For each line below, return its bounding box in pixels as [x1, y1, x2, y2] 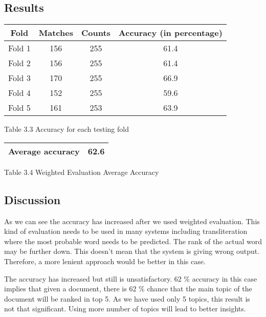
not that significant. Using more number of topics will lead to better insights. [4, 303, 246, 314]
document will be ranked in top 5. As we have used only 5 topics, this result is [4, 293, 250, 304]
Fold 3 [8, 72, 31, 84]
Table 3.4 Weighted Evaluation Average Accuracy [4, 166, 159, 177]
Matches [38, 27, 73, 39]
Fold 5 [8, 102, 31, 114]
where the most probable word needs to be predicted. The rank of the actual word [4, 235, 262, 246]
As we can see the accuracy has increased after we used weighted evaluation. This [4, 215, 260, 226]
